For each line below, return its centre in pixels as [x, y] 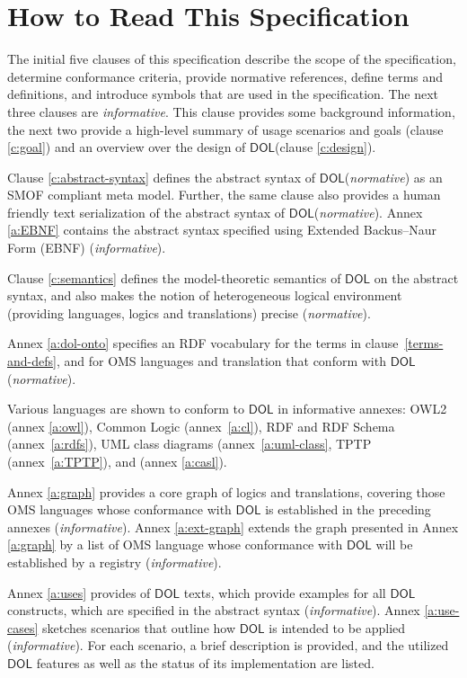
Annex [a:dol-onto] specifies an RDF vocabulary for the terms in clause [203, 343]
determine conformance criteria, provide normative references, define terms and [225, 76]
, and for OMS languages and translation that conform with [221, 361]
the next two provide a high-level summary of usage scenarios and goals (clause [225, 129]
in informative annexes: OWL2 [362, 409]
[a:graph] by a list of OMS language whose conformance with [175, 544]
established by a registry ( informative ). [115, 562]
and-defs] [32, 361]
